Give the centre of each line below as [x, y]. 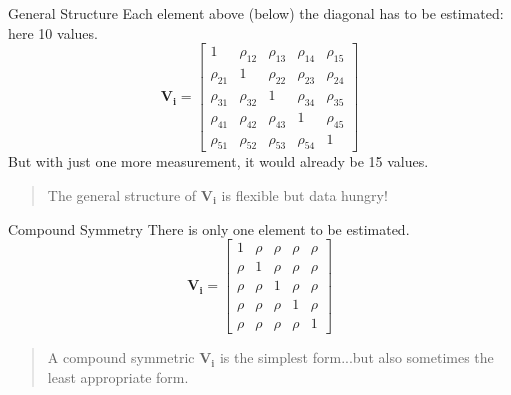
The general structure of [122, 194]
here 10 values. [53, 32]
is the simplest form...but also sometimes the [356, 357]
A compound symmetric [121, 357]
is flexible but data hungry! [304, 194]
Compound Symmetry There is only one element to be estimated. [209, 228]
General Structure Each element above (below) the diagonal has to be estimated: [256, 13]
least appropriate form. [118, 376]
